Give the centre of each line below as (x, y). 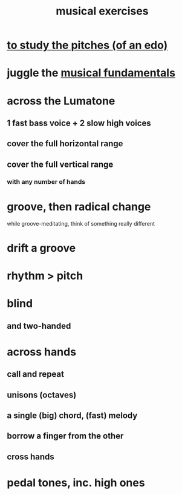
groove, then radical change (79, 207)
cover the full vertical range (60, 164)
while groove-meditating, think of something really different (81, 223)
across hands (42, 352)
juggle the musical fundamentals (91, 73)
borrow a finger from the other (65, 436)
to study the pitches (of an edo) (87, 45)
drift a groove (41, 248)
